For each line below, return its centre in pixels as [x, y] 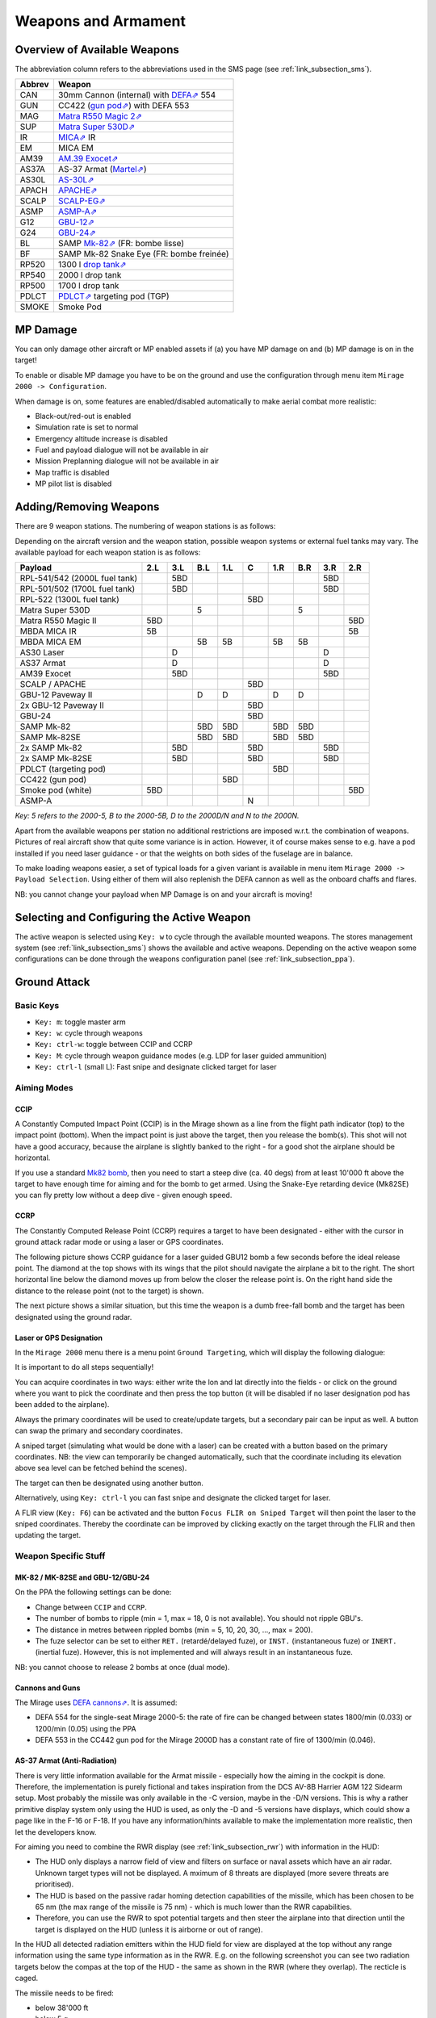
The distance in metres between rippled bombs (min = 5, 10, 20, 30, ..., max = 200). [174, 1630]
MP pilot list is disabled [73, 484]
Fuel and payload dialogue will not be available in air [122, 450]
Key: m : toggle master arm [80, 1022]
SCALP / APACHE [53, 685]
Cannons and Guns [48, 1688]
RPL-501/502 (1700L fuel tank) [78, 589]
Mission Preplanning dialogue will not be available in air [127, 461]
